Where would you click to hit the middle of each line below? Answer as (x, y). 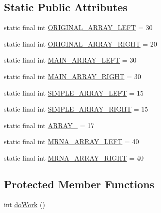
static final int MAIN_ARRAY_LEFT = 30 (70, 60)
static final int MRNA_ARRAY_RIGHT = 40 (74, 157)
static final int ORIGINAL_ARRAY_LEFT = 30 (78, 27)
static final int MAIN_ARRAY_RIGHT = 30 (72, 76)
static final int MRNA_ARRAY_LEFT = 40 (72, 141)
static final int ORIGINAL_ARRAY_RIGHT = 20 (80, 43)
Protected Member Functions (79, 184)
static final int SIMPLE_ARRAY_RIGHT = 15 (76, 109)
